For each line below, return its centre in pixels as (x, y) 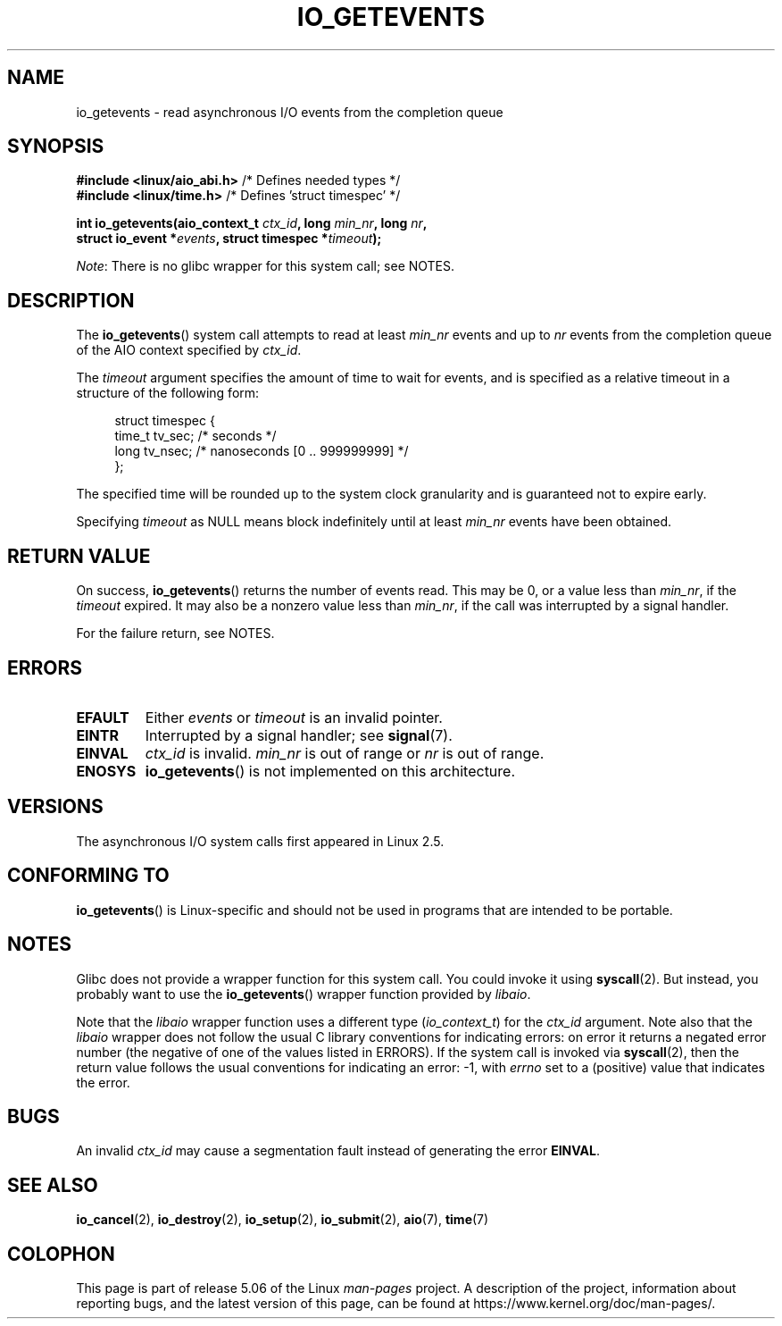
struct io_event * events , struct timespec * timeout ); (229, 239)
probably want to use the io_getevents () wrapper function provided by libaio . (304, 994)
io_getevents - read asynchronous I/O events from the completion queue (290, 112)
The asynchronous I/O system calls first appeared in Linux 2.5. (260, 841)
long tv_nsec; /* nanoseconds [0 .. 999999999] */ (262, 451)
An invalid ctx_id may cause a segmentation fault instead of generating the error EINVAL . (338, 1151)
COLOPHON (61, 1254)
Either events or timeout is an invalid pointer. (294, 717)
